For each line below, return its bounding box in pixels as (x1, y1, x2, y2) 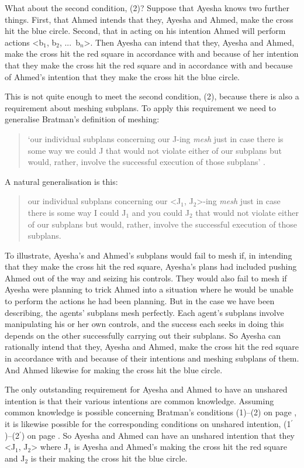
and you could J (132, 206, 189, 218)
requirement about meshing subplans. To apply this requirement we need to (5, 101, 277, 113)
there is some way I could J (27, 206, 126, 218)
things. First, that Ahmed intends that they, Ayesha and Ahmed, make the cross (5, 13, 293, 25)
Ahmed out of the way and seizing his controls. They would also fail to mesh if (5, 271, 287, 284)
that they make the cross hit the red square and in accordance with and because (5, 58, 293, 71)
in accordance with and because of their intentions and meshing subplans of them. (5, 352, 299, 364)
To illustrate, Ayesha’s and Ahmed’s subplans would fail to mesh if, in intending (5, 249, 292, 261)
